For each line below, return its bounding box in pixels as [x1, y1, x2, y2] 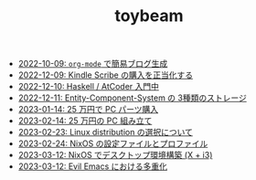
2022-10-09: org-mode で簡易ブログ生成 [17, 58, 168, 69]
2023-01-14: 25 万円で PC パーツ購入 [17, 104, 159, 115]
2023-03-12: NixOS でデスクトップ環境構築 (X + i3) [17, 150, 213, 161]
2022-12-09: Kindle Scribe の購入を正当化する [17, 69, 194, 80]
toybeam [114, 5, 184, 26]
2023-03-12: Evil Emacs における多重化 [17, 161, 167, 172]
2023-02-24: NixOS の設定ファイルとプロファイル [17, 138, 208, 149]
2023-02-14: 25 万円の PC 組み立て [17, 115, 153, 126]
